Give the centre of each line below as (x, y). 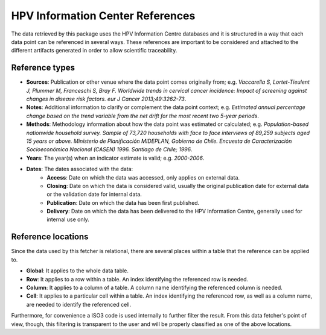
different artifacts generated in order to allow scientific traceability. (94, 51)
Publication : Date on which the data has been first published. (123, 202)
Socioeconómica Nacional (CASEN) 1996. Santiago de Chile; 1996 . (109, 149)
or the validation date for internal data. (94, 194)
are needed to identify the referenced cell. (79, 304)
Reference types (43, 68)
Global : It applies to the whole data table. (78, 271)
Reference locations (50, 237)
